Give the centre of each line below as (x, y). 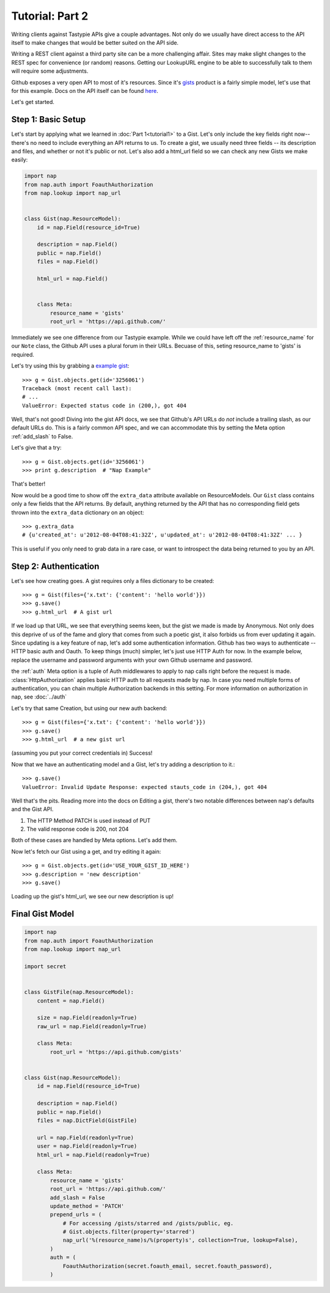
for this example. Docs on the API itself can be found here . (85, 91)
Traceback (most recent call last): (77, 388)
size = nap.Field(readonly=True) (87, 1018)
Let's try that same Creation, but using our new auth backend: (89, 708)
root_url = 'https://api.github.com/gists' (116, 1052)
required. (23, 354)
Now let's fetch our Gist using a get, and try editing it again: (86, 851)
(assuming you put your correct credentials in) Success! (82, 753)
